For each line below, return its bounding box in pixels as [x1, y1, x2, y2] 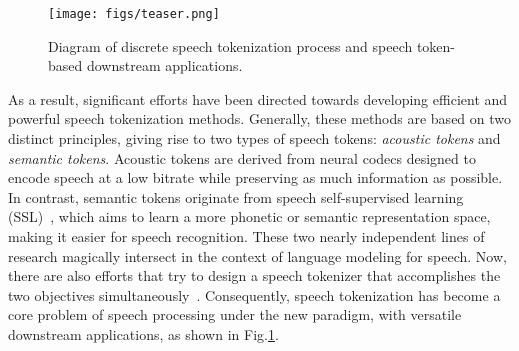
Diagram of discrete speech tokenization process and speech [48, 35, 413, 56]
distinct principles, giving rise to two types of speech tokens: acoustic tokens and [8, 128, 501, 149]
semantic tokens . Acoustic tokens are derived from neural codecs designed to [8, 147, 476, 168]
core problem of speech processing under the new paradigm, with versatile [8, 304, 462, 325]
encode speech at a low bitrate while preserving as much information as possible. [8, 167, 503, 188]
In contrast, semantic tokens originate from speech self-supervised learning [8, 186, 464, 207]
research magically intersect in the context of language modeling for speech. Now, [8, 245, 507, 266]
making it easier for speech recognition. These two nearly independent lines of [8, 226, 485, 246]
